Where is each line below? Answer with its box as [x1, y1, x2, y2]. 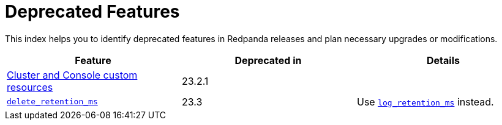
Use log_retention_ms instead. [356, 95, 494, 108]
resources [7, 80, 53, 93]
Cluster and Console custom [7, 68, 138, 81]
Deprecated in [234, 54, 302, 66]
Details [427, 54, 460, 66]
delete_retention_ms [7, 97, 98, 107]
